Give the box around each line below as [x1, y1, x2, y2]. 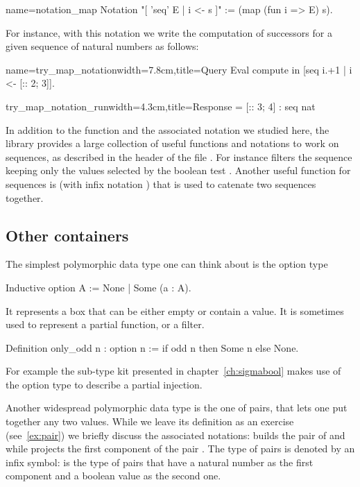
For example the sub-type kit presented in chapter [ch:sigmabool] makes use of [6, 364, 341, 378]
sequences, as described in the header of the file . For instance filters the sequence [6, 149, 352, 164]
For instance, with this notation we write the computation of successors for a [6, 25, 332, 40]
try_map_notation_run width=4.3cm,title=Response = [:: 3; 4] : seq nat [6, 99, 316, 113]
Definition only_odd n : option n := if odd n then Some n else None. [6, 340, 299, 354]
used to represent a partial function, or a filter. [6, 317, 205, 332]
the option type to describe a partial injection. [6, 377, 203, 391]
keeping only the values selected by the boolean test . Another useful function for [6, 163, 351, 178]
